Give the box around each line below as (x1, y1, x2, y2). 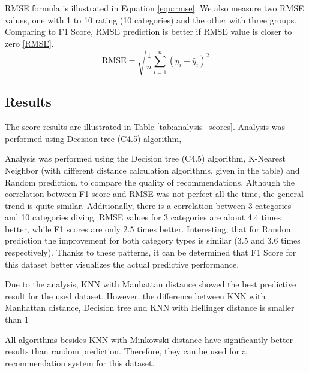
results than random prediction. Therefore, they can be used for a (5, 345, 247, 357)
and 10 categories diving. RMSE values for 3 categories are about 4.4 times (5, 211, 281, 223)
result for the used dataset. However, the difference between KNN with (5, 289, 266, 302)
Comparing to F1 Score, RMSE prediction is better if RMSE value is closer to (5, 25, 292, 38)
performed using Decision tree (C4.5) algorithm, (5, 132, 182, 144)
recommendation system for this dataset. (5, 356, 155, 369)
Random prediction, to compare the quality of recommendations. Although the (5, 175, 295, 188)
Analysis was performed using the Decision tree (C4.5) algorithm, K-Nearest (5, 152, 286, 165)
